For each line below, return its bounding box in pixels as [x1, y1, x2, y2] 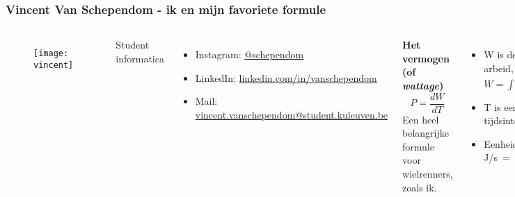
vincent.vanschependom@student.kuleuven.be [195, 108, 388, 121]
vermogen [402, 51, 450, 65]
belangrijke [402, 126, 449, 140]
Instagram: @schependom [195, 47, 304, 62]
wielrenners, [402, 166, 453, 181]
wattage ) [402, 78, 444, 92]
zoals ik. [402, 180, 437, 194]
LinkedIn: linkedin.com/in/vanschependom [195, 70, 377, 85]
